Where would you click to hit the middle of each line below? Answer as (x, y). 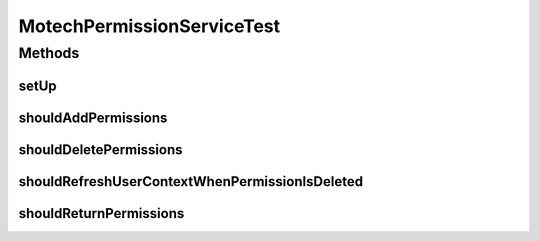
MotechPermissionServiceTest (149, 26)
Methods (49, 53)
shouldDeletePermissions (101, 149)
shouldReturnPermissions (101, 213)
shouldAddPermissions (93, 117)
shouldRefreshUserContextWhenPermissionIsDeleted (191, 181)
